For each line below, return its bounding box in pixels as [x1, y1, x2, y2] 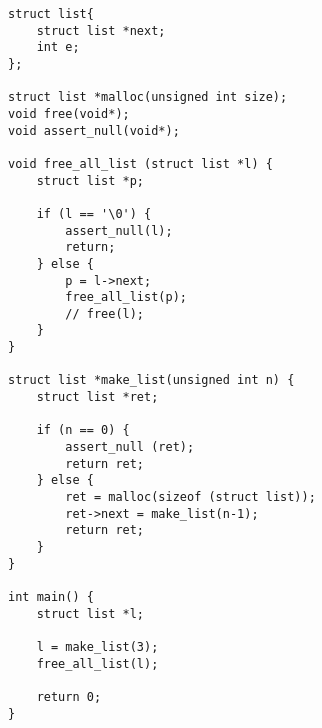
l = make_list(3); [36, 639, 159, 654]
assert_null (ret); [65, 440, 195, 455]
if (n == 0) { [36, 423, 130, 438]
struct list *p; [36, 173, 145, 188]
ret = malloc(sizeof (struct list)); [65, 490, 316, 505]
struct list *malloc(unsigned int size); [8, 90, 288, 105]
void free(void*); [8, 106, 130, 121]
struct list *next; [36, 23, 166, 38]
